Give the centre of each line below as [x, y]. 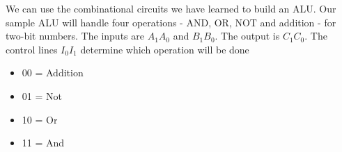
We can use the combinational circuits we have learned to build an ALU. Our [171, 8]
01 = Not [42, 95]
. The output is [247, 36]
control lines [32, 49]
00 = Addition [53, 73]
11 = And [43, 143]
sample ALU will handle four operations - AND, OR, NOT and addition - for [171, 22]
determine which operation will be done [165, 49]
